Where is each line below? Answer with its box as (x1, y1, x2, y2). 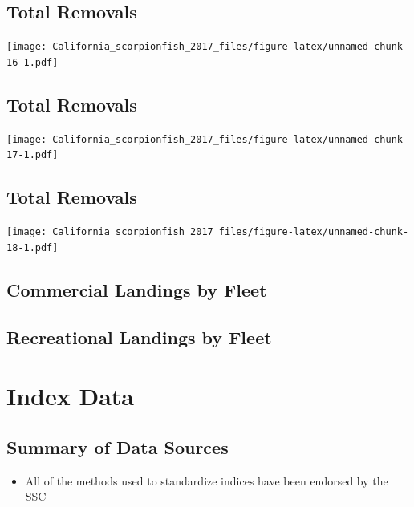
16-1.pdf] (6, 56, 59, 68)
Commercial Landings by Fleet (6, 277, 267, 302)
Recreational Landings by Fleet (6, 324, 272, 349)
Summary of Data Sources (6, 434, 229, 459)
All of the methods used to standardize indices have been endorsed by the (25, 472, 388, 489)
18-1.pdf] (6, 241, 59, 253)
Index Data (6, 379, 134, 412)
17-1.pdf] (6, 149, 59, 161)
